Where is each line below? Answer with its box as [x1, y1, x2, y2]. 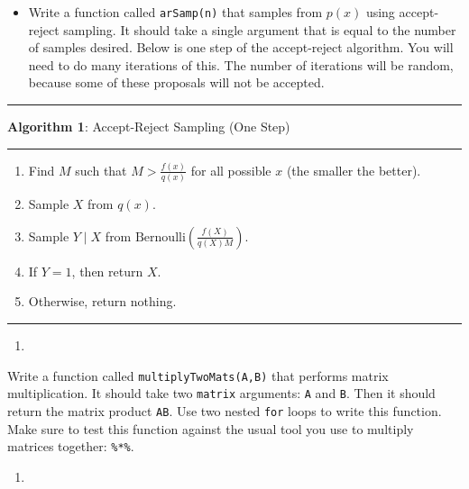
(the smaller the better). [286, 160, 421, 179]
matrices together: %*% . [7, 437, 134, 456]
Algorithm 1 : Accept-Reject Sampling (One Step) [7, 117, 290, 136]
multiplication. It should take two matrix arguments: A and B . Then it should [7, 384, 436, 403]
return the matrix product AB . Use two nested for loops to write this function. [7, 401, 442, 420]
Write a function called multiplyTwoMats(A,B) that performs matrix [7, 366, 389, 385]
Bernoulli [134, 231, 186, 244]
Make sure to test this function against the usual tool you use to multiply [7, 419, 414, 438]
